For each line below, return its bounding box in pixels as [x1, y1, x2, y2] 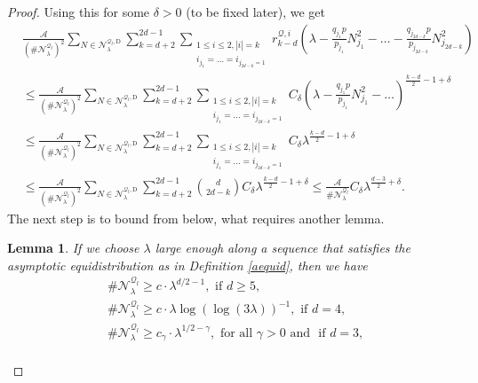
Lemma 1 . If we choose [7, 238, 139, 257]
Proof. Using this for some [7, 3, 150, 20]
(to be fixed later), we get [186, 3, 325, 20]
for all [219, 326, 253, 340]
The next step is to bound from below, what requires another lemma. [7, 208, 385, 227]
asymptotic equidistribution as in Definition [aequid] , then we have [7, 255, 368, 274]
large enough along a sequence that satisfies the [155, 238, 410, 257]
